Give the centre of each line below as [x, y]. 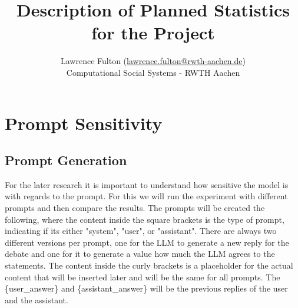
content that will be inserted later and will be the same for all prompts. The [143, 277]
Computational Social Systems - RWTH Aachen [153, 72]
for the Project [153, 33]
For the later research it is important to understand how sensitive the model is [147, 184]
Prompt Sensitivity [84, 123]
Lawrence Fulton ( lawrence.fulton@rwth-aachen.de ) [153, 61]
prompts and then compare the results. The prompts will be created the [135, 208]
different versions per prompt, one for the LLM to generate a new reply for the [147, 242]
